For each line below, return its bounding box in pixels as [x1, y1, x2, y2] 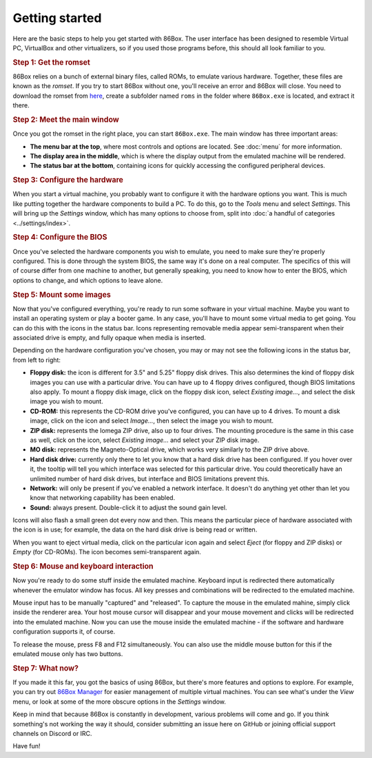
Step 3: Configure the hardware [12, 176, 124, 185]
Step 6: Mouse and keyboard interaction [12, 562, 154, 571]
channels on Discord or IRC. [12, 730, 92, 738]
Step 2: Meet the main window [12, 114, 120, 124]
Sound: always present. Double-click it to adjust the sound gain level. [30, 503, 227, 512]
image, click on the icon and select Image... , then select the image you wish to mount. [30, 417, 274, 425]
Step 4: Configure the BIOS [12, 233, 107, 242]
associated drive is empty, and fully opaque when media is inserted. [12, 334, 206, 342]
